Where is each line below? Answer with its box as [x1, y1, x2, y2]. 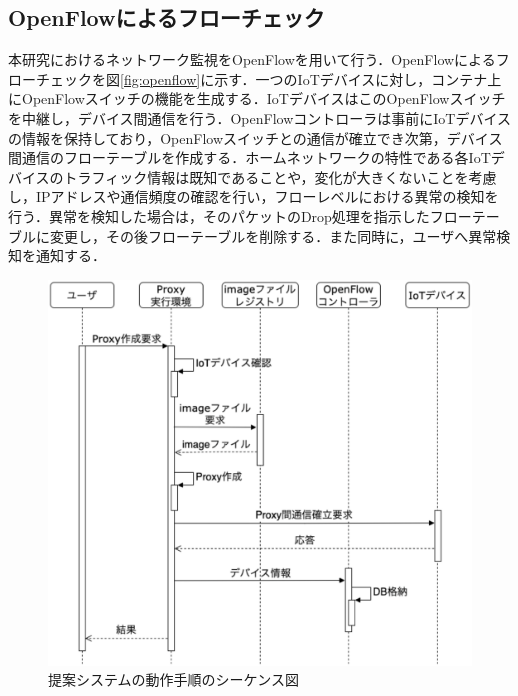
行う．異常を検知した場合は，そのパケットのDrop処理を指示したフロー [8, 205, 472, 226]
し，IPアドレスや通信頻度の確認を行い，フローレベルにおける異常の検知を [8, 186, 499, 207]
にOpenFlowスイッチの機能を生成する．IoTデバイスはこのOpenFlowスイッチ [8, 88, 506, 109]
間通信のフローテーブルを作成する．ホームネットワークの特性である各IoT [8, 147, 491, 168]
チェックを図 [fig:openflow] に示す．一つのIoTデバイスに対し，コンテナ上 [35, 68, 502, 89]
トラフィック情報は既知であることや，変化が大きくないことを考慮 [63, 166, 497, 187]
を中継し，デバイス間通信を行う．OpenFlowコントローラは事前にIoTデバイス [8, 107, 512, 128]
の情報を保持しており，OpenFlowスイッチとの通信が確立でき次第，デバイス [8, 127, 503, 148]
